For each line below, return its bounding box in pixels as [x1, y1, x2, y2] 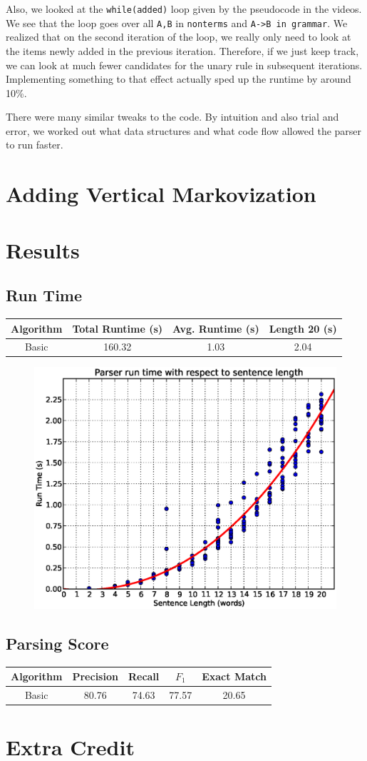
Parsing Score [6, 632, 109, 654]
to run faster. [6, 137, 63, 152]
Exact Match [202, 669, 267, 684]
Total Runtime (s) [72, 321, 163, 336]
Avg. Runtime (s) [172, 321, 259, 336]
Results [6, 235, 80, 264]
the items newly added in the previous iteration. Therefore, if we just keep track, [6, 43, 359, 58]
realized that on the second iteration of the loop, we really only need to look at [6, 29, 351, 44]
